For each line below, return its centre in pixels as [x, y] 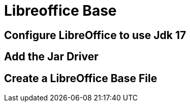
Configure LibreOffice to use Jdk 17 [95, 35]
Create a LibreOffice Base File [81, 78]
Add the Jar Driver [51, 57]
